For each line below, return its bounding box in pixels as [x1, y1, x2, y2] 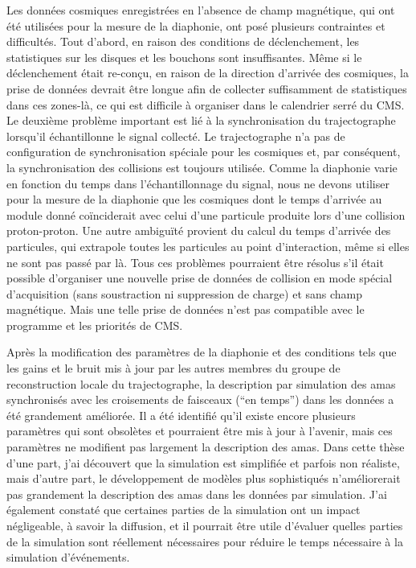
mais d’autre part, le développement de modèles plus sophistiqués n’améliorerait [6, 470, 401, 487]
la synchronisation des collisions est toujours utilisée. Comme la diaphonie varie [6, 158, 398, 175]
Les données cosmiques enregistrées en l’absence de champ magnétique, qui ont [6, 2, 395, 18]
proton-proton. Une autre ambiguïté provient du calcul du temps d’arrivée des [6, 222, 391, 239]
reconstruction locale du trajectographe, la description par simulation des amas [6, 375, 396, 392]
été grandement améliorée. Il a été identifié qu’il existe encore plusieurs [6, 406, 356, 423]
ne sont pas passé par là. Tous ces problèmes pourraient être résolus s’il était [6, 253, 384, 270]
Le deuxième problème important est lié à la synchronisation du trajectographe [6, 112, 396, 129]
